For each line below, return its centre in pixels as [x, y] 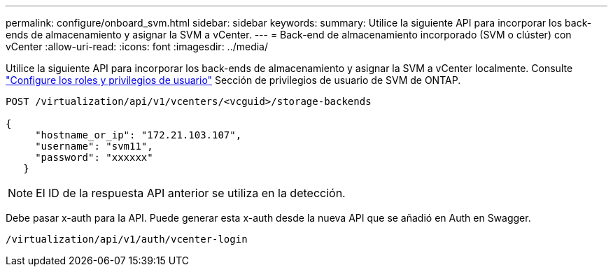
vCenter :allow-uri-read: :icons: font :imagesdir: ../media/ [137, 46]
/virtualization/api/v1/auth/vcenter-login [127, 239]
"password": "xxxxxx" [94, 157]
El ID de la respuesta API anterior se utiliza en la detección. [191, 193]
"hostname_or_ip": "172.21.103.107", [139, 135]
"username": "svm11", [94, 146]
